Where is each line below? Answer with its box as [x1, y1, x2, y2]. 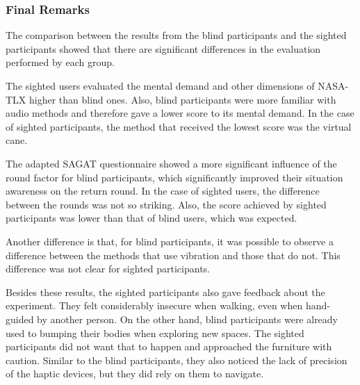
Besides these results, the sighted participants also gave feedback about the [6, 284, 325, 299]
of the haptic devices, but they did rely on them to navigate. [6, 366, 264, 381]
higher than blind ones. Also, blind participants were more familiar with [29, 92, 336, 106]
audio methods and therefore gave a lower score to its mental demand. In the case [6, 106, 354, 120]
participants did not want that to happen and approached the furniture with [6, 339, 332, 354]
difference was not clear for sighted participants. [6, 261, 210, 276]
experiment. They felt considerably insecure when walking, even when [6, 298, 303, 313]
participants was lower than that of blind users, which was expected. [6, 211, 297, 225]
